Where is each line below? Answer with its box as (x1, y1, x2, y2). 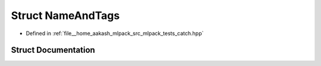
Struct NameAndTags (11, 9, 120, 22)
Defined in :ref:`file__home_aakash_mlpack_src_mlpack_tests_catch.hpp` (26, 30, 204, 37)
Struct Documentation (11, 45, 95, 55)
